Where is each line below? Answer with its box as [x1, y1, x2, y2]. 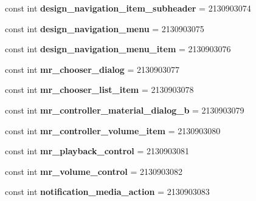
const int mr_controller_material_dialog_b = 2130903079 [5, 103, 244, 116]
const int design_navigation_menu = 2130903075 [5, 22, 204, 35]
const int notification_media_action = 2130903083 [5, 185, 210, 198]
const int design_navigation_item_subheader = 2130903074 [5, 2, 251, 14]
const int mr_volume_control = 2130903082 [5, 165, 183, 177]
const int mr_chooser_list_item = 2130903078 [5, 83, 194, 96]
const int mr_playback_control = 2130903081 [5, 145, 190, 157]
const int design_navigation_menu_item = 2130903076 [5, 43, 231, 55]
